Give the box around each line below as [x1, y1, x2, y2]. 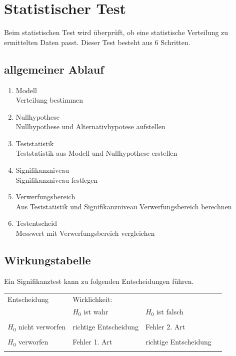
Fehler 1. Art [72, 336, 112, 347]
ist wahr [83, 306, 108, 317]
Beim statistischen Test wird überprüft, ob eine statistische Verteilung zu [4, 27, 228, 38]
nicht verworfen [18, 321, 66, 332]
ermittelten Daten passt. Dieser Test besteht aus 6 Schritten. [4, 37, 190, 47]
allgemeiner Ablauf [4, 61, 104, 77]
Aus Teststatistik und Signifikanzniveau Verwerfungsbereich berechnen [15, 201, 232, 211]
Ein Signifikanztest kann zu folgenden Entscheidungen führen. [4, 275, 194, 286]
